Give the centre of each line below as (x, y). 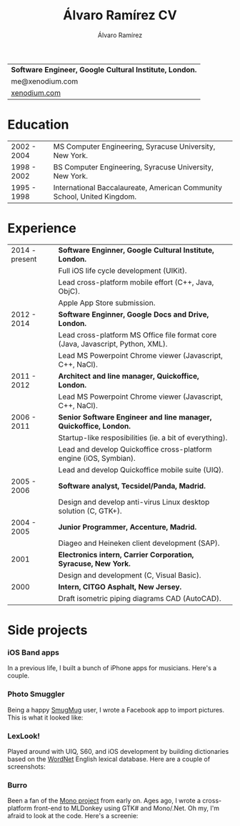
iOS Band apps (33, 652)
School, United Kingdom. (95, 196)
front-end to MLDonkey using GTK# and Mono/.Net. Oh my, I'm (126, 808)
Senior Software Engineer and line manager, (135, 417)
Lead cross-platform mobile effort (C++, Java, (136, 282)
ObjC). (69, 291)
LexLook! (24, 736)
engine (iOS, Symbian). (97, 458)
